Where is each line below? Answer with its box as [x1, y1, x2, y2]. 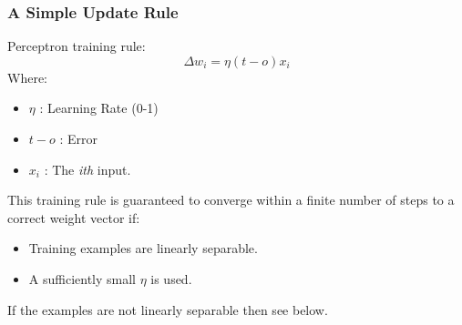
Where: [7, 67, 47, 86]
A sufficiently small [28, 269, 136, 288]
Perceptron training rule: [7, 36, 146, 56]
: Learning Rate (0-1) [39, 98, 159, 117]
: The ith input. [44, 159, 131, 178]
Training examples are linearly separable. [28, 239, 258, 258]
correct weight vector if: [7, 208, 140, 227]
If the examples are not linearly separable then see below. [7, 300, 328, 319]
